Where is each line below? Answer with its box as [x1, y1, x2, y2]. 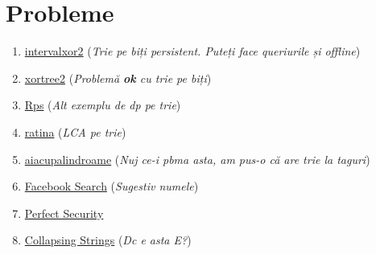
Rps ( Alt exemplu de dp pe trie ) [24, 96, 181, 113]
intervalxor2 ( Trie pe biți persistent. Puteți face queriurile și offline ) [24, 43, 361, 59]
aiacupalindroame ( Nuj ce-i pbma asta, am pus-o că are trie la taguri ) [24, 150, 370, 167]
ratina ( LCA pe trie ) [24, 123, 126, 140]
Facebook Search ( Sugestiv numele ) [24, 178, 199, 195]
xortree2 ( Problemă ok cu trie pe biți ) [24, 69, 212, 86]
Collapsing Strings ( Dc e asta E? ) [24, 231, 192, 248]
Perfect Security [24, 204, 104, 221]
